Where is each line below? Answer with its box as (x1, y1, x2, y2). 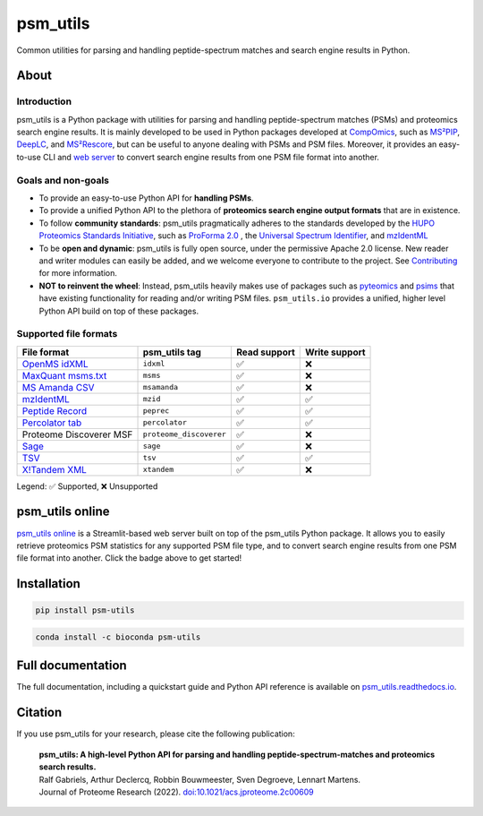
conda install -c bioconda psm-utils (35, 631, 201, 642)
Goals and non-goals (16, 174, 109, 186)
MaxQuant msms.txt (21, 369, 107, 382)
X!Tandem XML (21, 463, 87, 476)
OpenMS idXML (21, 357, 89, 370)
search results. (38, 761, 97, 772)
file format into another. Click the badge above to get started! (16, 553, 242, 563)
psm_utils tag (142, 346, 201, 358)
